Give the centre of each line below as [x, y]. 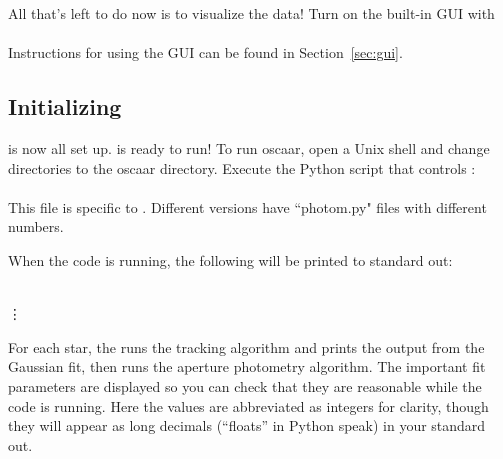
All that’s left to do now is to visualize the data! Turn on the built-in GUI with [251, 13]
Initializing [65, 106]
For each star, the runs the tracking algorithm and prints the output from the [246, 346]
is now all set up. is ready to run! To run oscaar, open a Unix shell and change [249, 147]
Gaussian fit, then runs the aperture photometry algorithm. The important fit [247, 366]
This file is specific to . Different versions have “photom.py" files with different [247, 206]
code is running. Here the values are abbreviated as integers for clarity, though [248, 405]
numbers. [36, 226]
